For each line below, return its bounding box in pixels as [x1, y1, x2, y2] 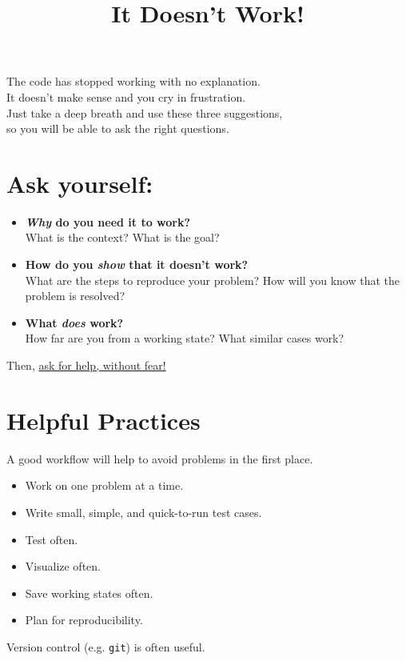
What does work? [25, 314, 124, 330]
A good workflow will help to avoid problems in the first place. [6, 450, 313, 467]
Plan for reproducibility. [25, 611, 143, 628]
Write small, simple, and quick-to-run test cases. [25, 503, 262, 520]
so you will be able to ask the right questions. [6, 120, 229, 137]
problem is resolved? [25, 287, 125, 304]
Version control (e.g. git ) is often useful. [6, 638, 205, 655]
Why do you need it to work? [25, 213, 191, 230]
